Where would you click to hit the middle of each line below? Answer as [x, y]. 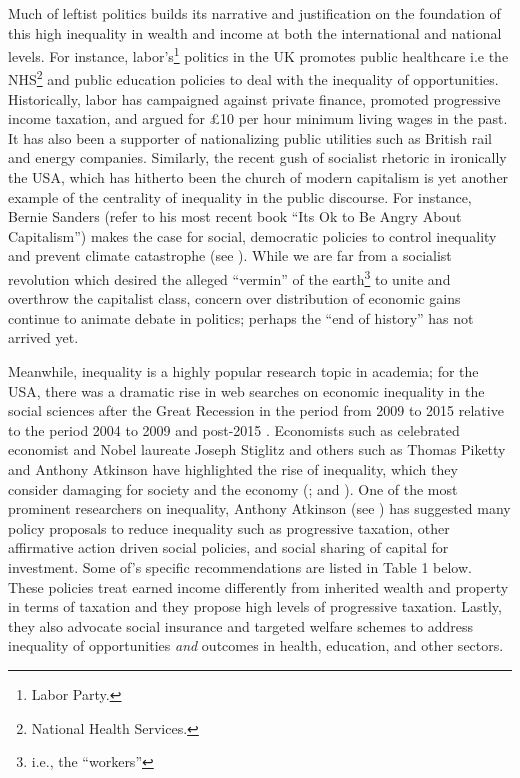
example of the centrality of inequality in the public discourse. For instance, [240, 196]
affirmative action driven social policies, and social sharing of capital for [228, 547]
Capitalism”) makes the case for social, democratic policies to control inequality [252, 235]
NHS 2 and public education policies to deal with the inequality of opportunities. [253, 78]
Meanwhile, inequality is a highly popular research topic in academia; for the [243, 371]
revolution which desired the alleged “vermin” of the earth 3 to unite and [229, 277]
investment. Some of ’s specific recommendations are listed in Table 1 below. [240, 567]
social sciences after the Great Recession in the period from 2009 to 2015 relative [256, 410]
